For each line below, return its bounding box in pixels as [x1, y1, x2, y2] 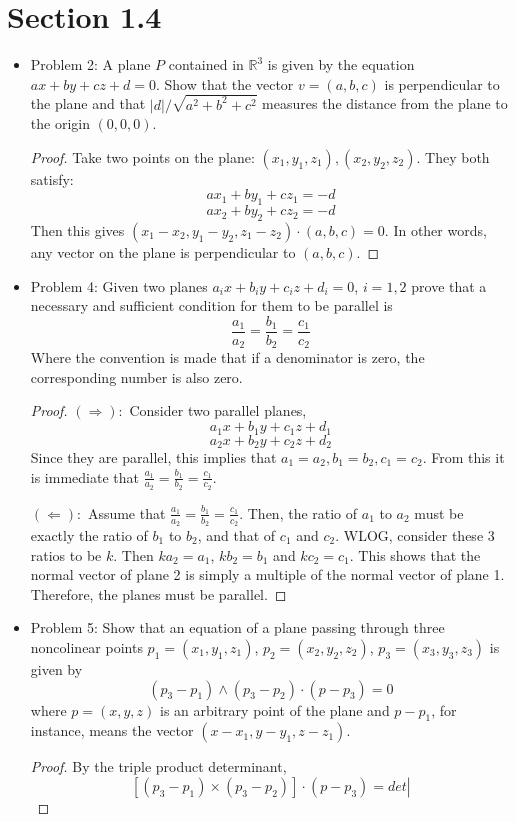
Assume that [87, 502, 166, 523]
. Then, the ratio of [239, 502, 358, 523]
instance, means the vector [30, 720, 194, 741]
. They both [416, 146, 490, 167]
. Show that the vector [156, 73, 294, 94]
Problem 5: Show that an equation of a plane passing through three [30, 617, 445, 638]
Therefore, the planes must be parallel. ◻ [30, 583, 287, 604]
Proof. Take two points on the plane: [30, 146, 255, 167]
